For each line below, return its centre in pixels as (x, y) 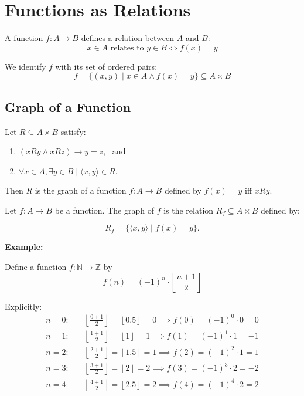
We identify (25, 66)
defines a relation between (128, 38)
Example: (24, 247)
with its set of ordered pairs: (106, 66)
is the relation (189, 210)
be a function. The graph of (104, 210)
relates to (127, 48)
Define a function (36, 267)
